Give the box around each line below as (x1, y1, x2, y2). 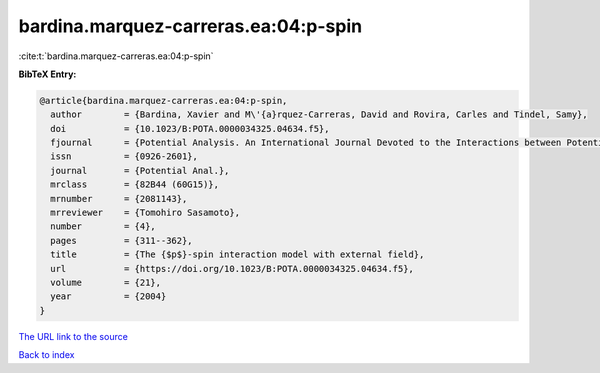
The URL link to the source (18, 330, 129, 342)
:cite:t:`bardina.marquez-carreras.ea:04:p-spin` (18, 50, 214, 62)
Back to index (18, 349, 75, 361)
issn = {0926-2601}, (50, 151, 199, 162)
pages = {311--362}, (50, 235, 194, 246)
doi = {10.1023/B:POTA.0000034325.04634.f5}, (50, 123, 330, 134)
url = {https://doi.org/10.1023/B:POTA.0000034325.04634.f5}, (50, 263, 415, 274)
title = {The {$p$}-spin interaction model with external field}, (50, 249, 425, 260)
